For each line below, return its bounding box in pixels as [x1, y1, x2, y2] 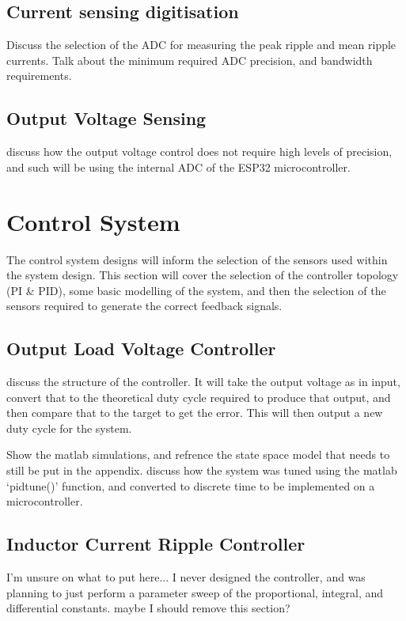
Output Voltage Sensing [6, 106, 207, 131]
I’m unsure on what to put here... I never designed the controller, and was [6, 569, 366, 585]
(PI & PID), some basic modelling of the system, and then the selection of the [6, 282, 386, 298]
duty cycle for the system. [6, 419, 132, 436]
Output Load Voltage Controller [6, 336, 276, 361]
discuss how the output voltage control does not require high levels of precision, [6, 143, 393, 160]
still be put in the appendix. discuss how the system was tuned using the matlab [6, 462, 397, 479]
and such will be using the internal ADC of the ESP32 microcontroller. [6, 158, 351, 175]
